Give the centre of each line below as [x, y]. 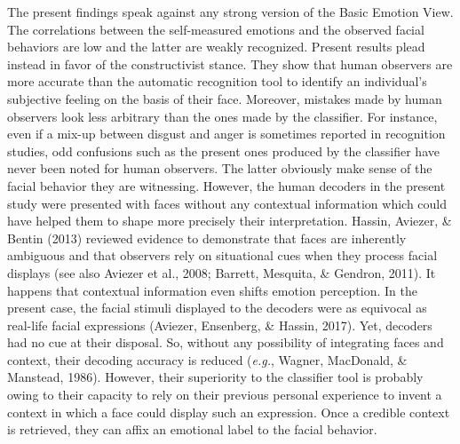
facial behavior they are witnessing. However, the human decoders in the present [226, 185]
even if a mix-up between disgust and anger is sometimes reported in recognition [226, 134]
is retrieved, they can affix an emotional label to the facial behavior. [192, 429]
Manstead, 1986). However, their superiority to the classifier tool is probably [215, 377]
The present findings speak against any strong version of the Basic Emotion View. [230, 12]
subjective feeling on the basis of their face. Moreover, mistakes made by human [225, 98]
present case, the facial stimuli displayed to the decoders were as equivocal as [217, 308]
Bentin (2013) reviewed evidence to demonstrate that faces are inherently [207, 238]
